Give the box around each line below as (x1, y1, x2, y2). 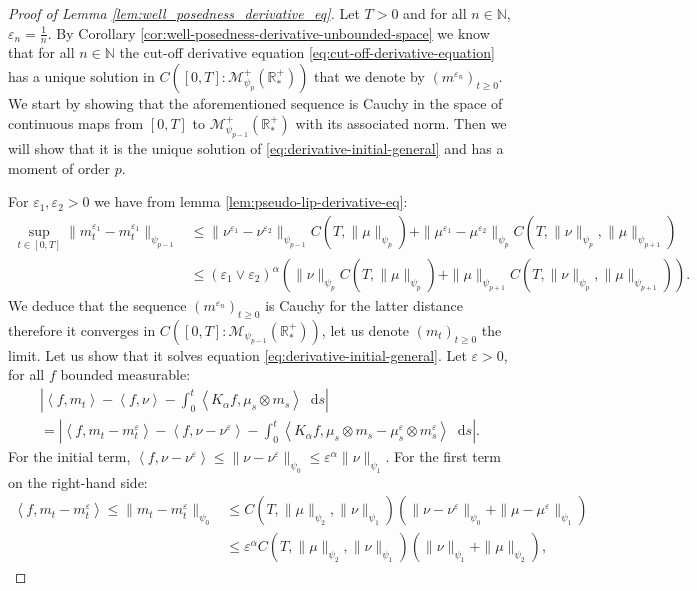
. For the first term (385, 446, 502, 467)
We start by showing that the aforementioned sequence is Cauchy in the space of (8, 93, 503, 114)
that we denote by (314, 66, 425, 87)
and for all (403, 3, 467, 23)
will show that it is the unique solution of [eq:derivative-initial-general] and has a (8, 137, 504, 158)
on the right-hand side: (8, 471, 148, 492)
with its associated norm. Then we (295, 112, 507, 133)
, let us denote (321, 319, 410, 340)
